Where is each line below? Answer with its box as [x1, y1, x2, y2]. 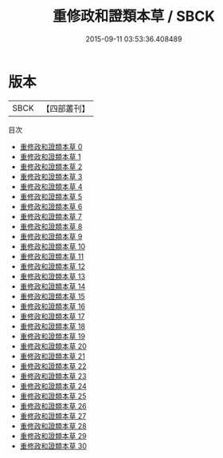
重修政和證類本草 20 [19, 341, 88, 351]
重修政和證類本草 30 [19, 440, 88, 451]
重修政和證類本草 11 [19, 251, 84, 261]
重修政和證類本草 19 [19, 331, 86, 341]
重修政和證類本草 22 [19, 361, 87, 371]
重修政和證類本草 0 [19, 141, 83, 152]
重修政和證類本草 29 [19, 431, 87, 440]
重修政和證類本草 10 [19, 241, 86, 251]
